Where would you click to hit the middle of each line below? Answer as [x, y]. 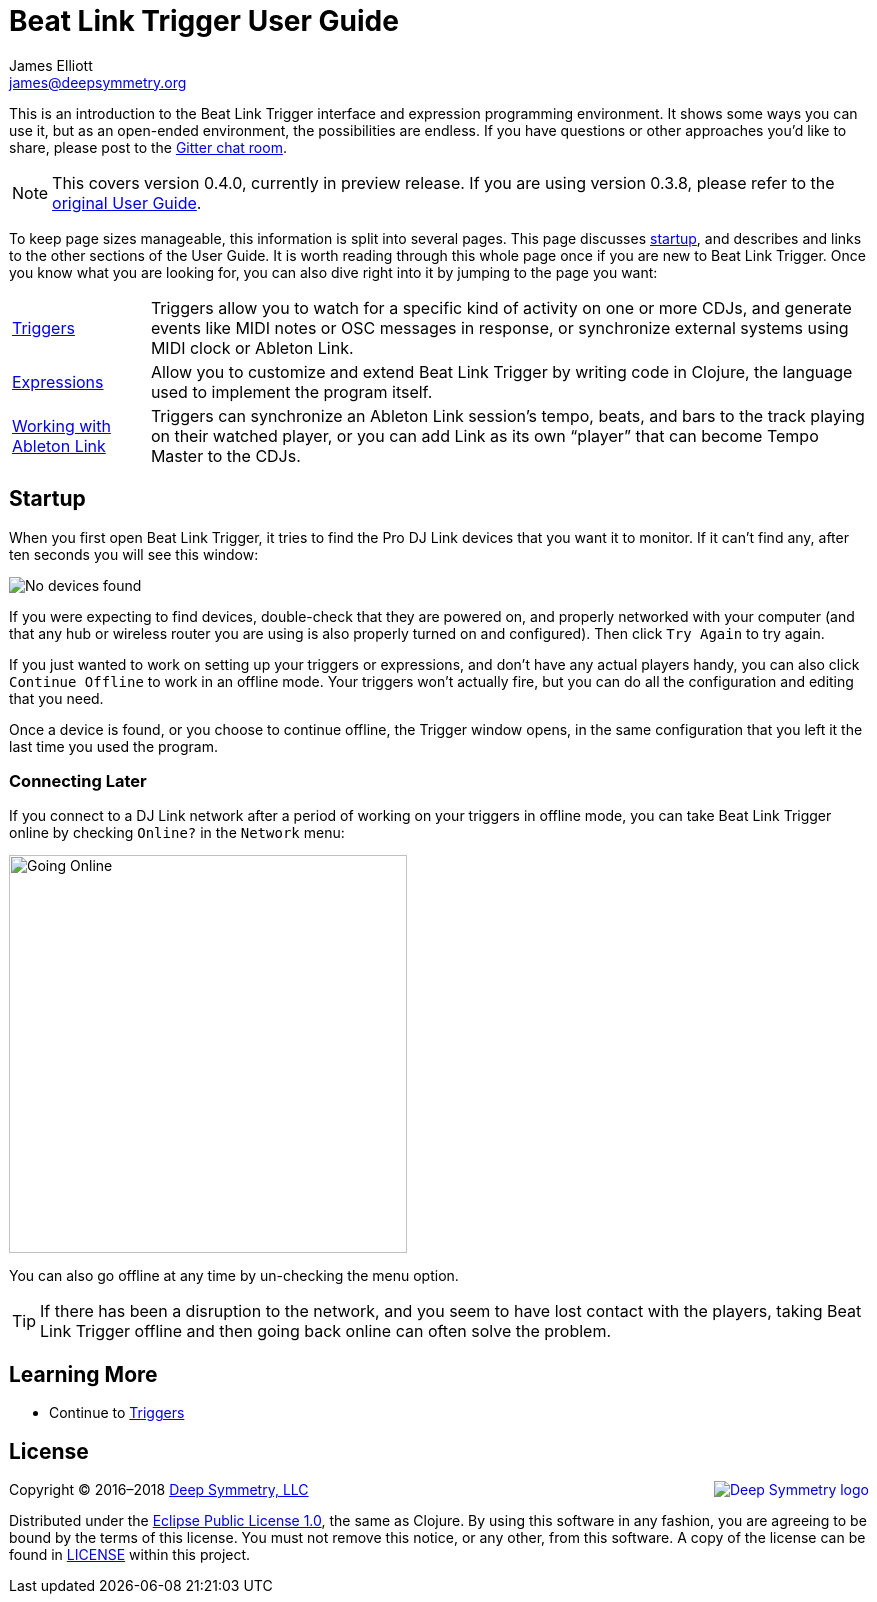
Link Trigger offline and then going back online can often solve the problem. [326, 1331]
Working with [61, 425]
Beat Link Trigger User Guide [204, 21]
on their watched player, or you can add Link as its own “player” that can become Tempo [484, 435]
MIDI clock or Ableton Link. [252, 347]
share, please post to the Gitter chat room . [148, 147]
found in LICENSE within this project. [130, 1555]
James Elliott [51, 65]
